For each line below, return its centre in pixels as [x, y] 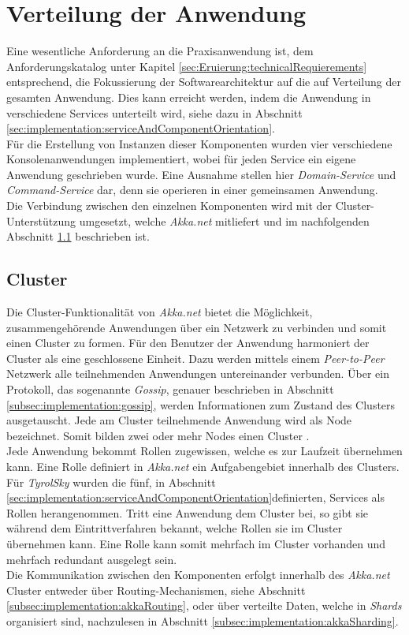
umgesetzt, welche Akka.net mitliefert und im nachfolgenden [224, 220]
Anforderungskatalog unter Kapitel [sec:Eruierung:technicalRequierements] [187, 66]
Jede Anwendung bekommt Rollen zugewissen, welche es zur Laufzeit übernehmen [204, 451]
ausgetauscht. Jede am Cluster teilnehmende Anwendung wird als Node [179, 420]
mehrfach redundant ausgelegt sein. [92, 559]
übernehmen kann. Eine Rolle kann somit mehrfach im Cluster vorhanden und [196, 543]
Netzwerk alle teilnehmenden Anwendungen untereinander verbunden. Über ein [198, 374]
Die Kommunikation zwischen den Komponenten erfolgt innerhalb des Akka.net [198, 575]
